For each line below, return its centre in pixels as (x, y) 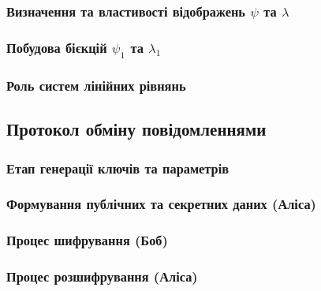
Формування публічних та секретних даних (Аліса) (161, 204)
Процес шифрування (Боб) (87, 240)
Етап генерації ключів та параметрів (118, 168)
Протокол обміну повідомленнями (136, 129)
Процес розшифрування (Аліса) (102, 276)
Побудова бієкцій (57, 47)
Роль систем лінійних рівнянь (96, 85)
